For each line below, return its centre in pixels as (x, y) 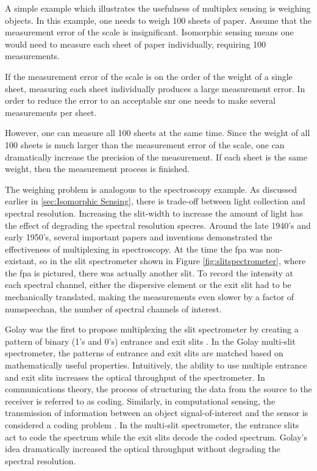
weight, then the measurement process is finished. (97, 169)
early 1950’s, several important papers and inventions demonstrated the (139, 237)
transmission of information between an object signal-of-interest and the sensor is (157, 413)
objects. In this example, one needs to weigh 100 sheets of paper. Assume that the (158, 20)
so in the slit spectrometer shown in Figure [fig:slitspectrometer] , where (173, 261)
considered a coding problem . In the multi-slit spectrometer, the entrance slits (152, 425)
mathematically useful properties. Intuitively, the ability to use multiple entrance (156, 365)
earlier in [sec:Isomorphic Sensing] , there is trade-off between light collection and (155, 201)
